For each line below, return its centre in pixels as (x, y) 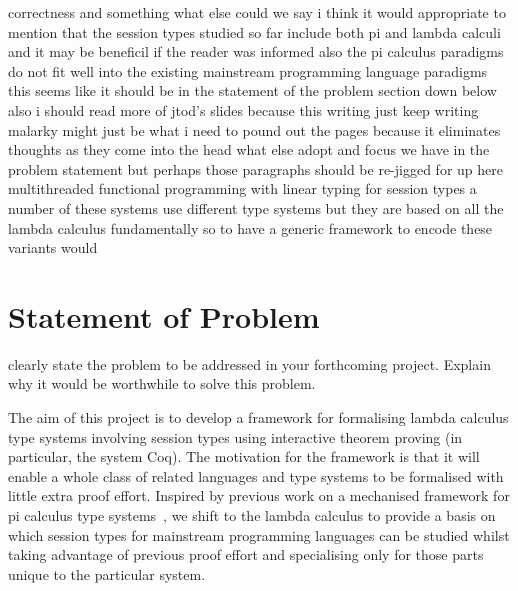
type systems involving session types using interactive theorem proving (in (235, 436)
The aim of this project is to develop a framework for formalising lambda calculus (258, 417)
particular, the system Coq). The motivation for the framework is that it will (244, 456)
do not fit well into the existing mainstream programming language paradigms (248, 70)
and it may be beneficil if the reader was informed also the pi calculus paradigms (256, 51)
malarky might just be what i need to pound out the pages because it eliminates (254, 129)
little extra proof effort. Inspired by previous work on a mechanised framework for (259, 495)
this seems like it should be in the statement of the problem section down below (252, 90)
